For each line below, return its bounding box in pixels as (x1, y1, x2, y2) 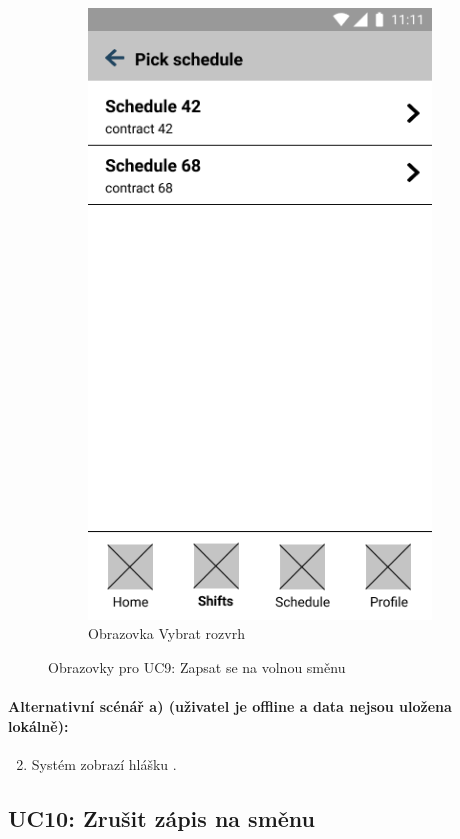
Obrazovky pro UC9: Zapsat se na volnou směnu (48, 656, 346, 677)
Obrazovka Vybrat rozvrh (88, 623, 245, 644)
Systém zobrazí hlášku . (31, 753, 177, 774)
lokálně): (8, 715, 69, 736)
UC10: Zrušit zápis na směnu (8, 802, 315, 833)
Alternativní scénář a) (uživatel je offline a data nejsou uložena (8, 695, 452, 716)
